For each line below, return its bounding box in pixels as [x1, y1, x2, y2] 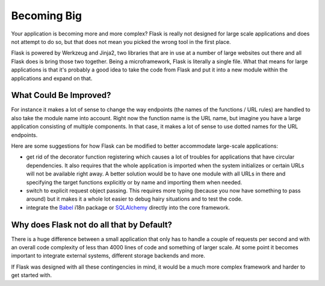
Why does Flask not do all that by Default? [11, 219, 173, 230]
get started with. [11, 272, 52, 279]
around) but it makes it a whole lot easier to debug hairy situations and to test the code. [26, 195, 243, 202]
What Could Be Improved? [11, 90, 111, 100]
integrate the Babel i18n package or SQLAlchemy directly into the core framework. [26, 204, 231, 211]
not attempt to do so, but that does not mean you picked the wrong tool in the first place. [11, 38, 231, 45]
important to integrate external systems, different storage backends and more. [11, 252, 206, 260]
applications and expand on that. [11, 75, 93, 82]
